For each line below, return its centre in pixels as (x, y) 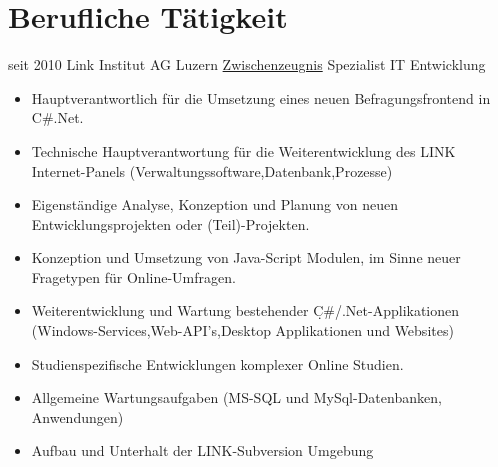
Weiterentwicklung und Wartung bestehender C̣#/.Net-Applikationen (245, 310)
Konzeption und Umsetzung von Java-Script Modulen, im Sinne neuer (246, 257)
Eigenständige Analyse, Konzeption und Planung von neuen (214, 204)
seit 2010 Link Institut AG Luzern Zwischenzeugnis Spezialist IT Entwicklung (247, 64)
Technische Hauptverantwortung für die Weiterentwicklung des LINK (243, 150)
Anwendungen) (77, 416)
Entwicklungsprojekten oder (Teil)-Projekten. (170, 223)
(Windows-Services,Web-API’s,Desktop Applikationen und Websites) (242, 330)
